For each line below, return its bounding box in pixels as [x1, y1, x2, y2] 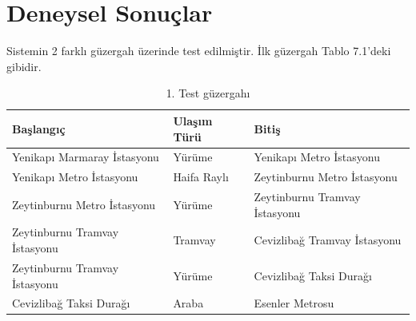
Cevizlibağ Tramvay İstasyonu [254, 232, 402, 248]
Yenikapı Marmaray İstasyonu [12, 149, 159, 165]
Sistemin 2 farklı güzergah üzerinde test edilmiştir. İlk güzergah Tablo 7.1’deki [6, 42, 391, 59]
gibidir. [6, 57, 42, 74]
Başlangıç [12, 120, 66, 137]
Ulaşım [173, 112, 213, 129]
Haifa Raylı [173, 168, 229, 185]
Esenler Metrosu [254, 295, 334, 311]
